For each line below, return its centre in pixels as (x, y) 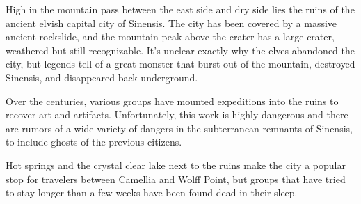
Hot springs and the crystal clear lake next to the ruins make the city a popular (176, 165)
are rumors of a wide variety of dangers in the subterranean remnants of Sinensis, (179, 128)
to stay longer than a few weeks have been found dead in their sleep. (152, 193)
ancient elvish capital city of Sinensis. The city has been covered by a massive (171, 23)
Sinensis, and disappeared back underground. (102, 77)
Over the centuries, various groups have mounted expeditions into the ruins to (172, 101)
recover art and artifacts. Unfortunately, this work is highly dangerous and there (177, 115)
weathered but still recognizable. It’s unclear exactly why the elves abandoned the (180, 50)
